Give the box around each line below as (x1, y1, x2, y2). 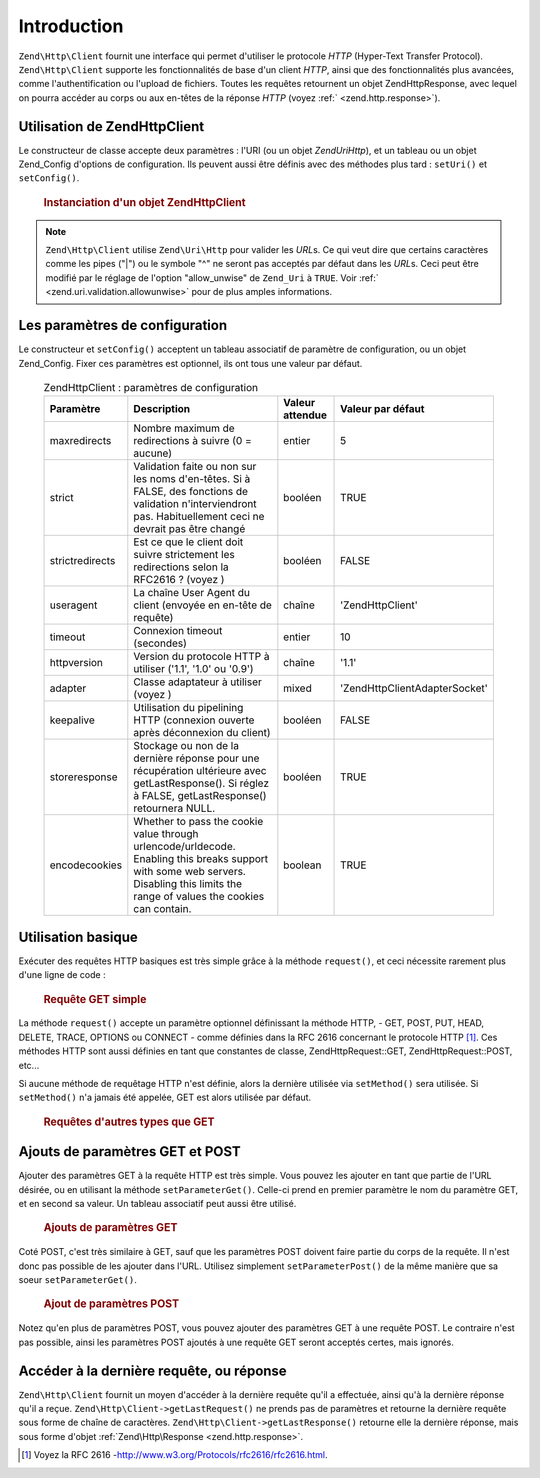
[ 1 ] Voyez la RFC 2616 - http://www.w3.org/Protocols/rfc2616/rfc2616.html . (21, 1449, 328, 1461)
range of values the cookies (133, 890, 265, 904)
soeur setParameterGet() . (18, 1274, 137, 1286)
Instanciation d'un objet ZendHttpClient (43, 195, 246, 209)
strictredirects (49, 554, 116, 568)
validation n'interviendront (133, 497, 257, 511)
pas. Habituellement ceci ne (133, 510, 265, 524)
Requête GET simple (43, 992, 147, 1006)
